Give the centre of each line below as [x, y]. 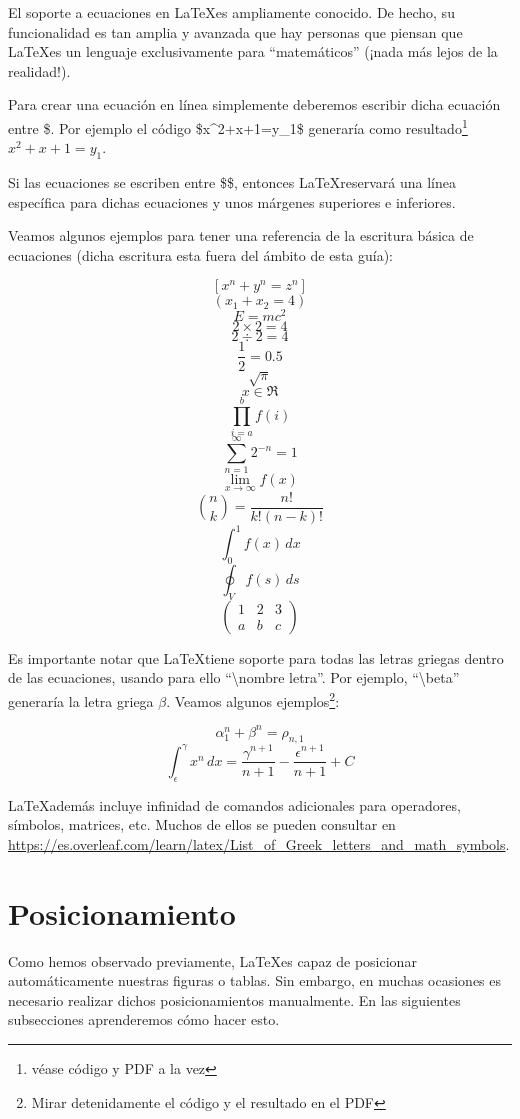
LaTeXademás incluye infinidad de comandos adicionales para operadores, [234, 804]
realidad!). [39, 70]
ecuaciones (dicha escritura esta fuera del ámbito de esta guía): [200, 254]
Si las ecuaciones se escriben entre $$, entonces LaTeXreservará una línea [232, 182]
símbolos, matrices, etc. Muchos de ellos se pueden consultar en [202, 824]
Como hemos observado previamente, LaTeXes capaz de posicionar [212, 960]
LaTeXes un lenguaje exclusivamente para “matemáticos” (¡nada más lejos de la [253, 51]
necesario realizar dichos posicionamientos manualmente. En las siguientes [234, 999]
